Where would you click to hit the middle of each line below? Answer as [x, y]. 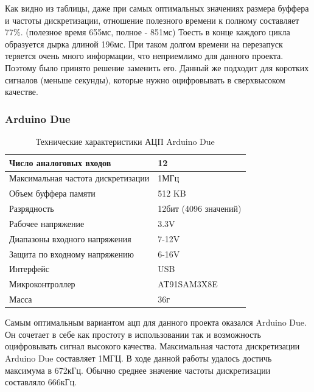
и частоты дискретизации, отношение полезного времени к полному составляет [152, 20]
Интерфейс [29, 269]
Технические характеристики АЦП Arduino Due [125, 141]
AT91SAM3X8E [188, 284]
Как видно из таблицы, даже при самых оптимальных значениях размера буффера [157, 8]
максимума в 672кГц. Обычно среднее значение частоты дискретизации [138, 370]
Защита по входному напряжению [72, 254]
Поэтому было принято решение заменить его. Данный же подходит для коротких [157, 67]
